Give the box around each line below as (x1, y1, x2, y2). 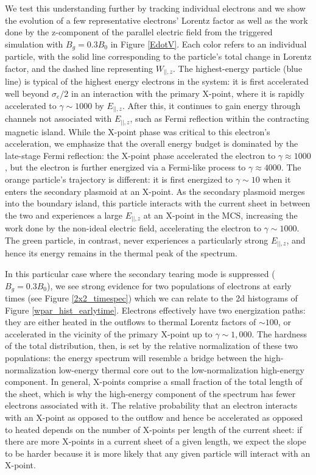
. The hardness (251, 327, 307, 340)
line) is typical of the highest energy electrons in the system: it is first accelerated (5, 75, 309, 88)
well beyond (5, 86, 49, 99)
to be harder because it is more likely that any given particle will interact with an (5, 446, 311, 459)
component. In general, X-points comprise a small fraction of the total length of (5, 375, 303, 388)
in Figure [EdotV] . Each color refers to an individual (110, 37, 307, 50)
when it (262, 172, 291, 185)
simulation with (5, 37, 63, 50)
